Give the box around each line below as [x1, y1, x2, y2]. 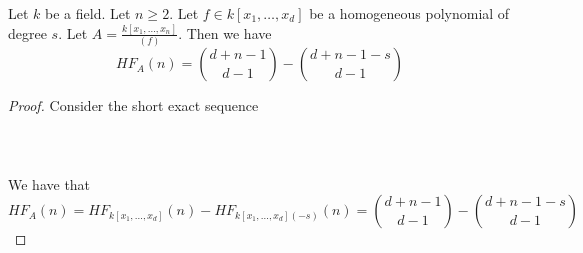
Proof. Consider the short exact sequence [8, 95, 259, 116]
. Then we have [178, 22, 272, 43]
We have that [8, 173, 91, 194]
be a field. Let [45, 3, 131, 23]
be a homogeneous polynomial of [309, 3, 510, 23]
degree [8, 22, 47, 43]
